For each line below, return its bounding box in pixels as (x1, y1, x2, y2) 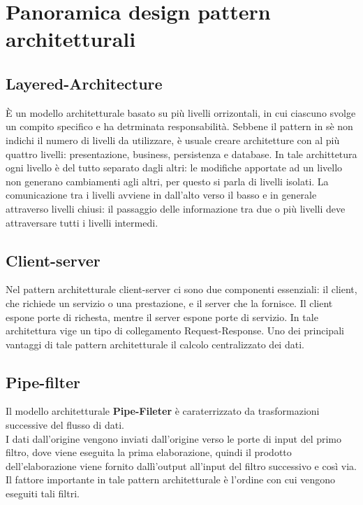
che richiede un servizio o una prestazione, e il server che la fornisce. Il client (6, 295, 333, 310)
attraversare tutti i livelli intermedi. (6, 215, 158, 229)
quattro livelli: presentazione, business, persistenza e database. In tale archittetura (6, 146, 357, 161)
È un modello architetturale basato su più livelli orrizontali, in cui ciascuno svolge (6, 105, 356, 120)
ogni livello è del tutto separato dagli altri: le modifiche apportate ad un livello (6, 160, 343, 175)
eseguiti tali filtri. (6, 486, 80, 501)
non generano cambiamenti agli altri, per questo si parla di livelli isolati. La (6, 173, 329, 188)
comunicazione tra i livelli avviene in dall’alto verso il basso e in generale (6, 187, 317, 202)
